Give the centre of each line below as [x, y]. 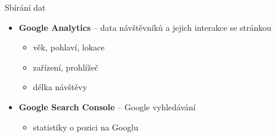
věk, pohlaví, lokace [69, 47]
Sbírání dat [25, 7]
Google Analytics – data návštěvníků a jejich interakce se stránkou [145, 27]
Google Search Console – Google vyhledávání [107, 106]
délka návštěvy [60, 87]
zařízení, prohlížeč [66, 67]
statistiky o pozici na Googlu [86, 127]
